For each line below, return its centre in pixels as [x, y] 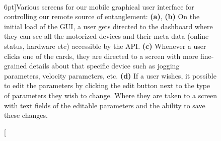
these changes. [26, 115]
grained [16, 66]
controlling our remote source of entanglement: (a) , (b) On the [102, 16]
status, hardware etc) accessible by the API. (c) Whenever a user [105, 46]
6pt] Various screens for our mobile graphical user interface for [99, 6]
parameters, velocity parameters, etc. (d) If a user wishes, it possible [110, 75]
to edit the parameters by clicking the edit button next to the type [107, 85]
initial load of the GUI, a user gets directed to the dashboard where [108, 26]
